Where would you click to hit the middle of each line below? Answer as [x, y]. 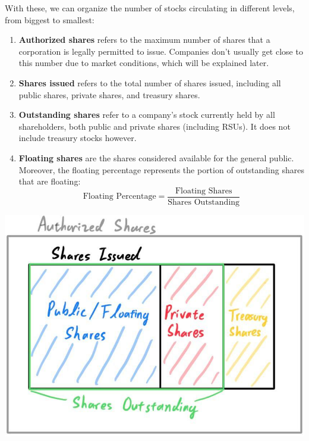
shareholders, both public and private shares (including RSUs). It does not [154, 126]
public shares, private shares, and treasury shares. [109, 94]
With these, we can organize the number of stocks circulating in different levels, [150, 8]
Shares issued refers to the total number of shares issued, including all [150, 82]
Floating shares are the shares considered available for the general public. [156, 157]
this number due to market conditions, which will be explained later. [144, 63]
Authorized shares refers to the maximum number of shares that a [144, 40]
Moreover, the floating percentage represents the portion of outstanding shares [161, 169]
